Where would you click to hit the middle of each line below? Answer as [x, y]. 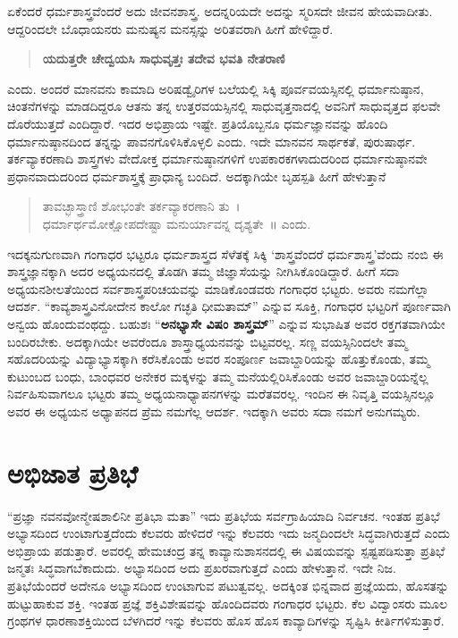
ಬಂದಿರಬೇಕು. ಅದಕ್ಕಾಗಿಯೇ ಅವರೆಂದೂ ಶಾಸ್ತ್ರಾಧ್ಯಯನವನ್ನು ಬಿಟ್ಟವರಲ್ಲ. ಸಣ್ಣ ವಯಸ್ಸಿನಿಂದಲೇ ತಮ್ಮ [208, 341]
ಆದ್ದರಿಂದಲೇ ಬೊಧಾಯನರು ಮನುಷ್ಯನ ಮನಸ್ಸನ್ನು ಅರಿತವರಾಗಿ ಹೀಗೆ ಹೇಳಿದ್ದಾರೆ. [170, 28]
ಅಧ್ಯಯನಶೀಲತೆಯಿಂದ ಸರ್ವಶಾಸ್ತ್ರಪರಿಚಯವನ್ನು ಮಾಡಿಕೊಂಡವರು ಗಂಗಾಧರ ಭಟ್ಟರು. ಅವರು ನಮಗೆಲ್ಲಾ [218, 288]
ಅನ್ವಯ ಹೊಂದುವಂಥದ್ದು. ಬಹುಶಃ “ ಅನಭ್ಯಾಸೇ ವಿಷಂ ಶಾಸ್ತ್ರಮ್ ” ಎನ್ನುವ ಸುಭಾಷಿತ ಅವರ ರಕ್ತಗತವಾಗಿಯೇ [226, 323]
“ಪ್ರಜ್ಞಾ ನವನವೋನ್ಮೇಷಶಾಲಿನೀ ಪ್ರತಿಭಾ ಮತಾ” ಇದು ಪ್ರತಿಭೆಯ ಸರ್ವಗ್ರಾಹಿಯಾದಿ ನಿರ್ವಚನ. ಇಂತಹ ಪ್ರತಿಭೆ [224, 515]
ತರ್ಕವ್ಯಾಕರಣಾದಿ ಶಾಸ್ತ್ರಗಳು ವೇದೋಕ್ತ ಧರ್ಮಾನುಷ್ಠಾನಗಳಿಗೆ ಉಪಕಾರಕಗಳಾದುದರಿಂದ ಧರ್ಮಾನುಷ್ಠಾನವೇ [217, 159]
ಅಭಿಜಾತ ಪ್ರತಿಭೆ [72, 472]
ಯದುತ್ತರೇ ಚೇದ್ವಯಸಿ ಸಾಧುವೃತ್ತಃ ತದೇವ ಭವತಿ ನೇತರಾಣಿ [164, 59]
